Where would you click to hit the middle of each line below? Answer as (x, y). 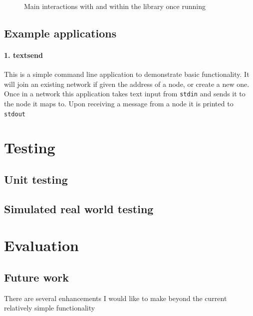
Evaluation (41, 245)
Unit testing (36, 179)
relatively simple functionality (50, 308)
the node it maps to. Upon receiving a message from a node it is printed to (119, 104)
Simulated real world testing (79, 208)
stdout (15, 114)
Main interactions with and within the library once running (115, 6)
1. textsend (23, 55)
